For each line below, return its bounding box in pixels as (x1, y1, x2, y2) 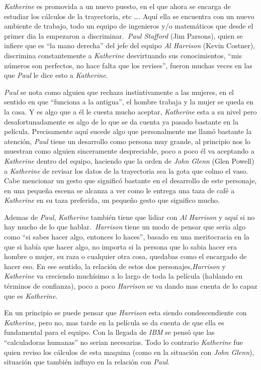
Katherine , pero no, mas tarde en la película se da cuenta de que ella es (4, 317, 224, 327)
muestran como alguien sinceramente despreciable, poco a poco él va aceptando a (4, 146, 254, 156)
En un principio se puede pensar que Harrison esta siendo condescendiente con (4, 307, 247, 318)
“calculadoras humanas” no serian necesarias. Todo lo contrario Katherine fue (4, 337, 243, 347)
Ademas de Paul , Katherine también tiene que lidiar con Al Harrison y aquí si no (4, 211, 255, 222)
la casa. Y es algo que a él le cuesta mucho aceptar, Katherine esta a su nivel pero (4, 106, 257, 116)
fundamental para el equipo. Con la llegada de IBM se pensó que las (4, 327, 215, 337)
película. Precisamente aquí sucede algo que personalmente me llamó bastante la (4, 126, 252, 137)
